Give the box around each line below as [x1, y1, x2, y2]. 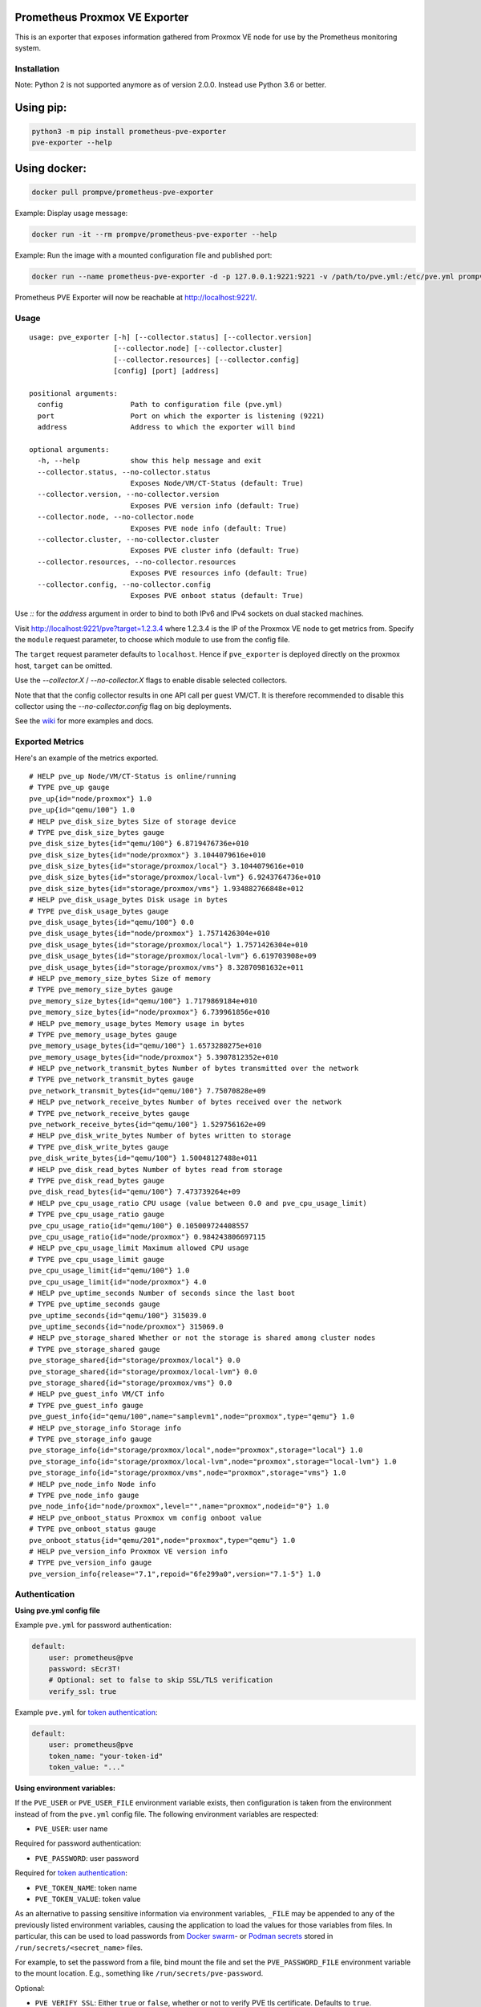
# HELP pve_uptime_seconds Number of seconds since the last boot [29, 1288, 296, 1297]
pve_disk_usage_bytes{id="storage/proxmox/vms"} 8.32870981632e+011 [29, 963, 304, 971]
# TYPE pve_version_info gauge [29, 1558, 152, 1567]
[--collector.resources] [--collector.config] [113, 355, 300, 364]
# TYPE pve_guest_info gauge [29, 1401, 143, 1410]
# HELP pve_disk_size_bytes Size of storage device [29, 816, 236, 826]
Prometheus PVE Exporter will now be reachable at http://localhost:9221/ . [14, 292, 257, 302]
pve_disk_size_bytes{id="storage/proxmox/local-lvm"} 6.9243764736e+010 [29, 873, 321, 882]
